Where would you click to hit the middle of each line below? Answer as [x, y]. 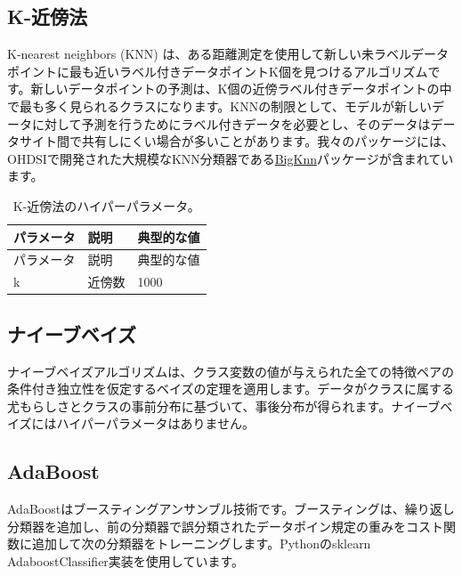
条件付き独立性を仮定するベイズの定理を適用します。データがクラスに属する [231, 389]
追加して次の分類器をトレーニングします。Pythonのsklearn [201, 544]
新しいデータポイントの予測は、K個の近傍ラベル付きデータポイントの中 [241, 89]
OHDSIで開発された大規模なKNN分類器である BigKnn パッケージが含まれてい [231, 158]
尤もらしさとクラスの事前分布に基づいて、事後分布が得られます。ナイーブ [224, 406]
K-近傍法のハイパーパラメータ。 [106, 205]
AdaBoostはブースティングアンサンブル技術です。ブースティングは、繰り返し [231, 509]
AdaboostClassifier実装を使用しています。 [126, 560]
